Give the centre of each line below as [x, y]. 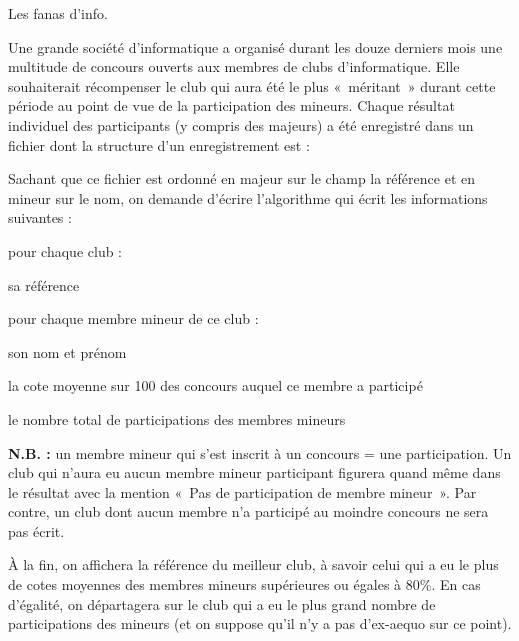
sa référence [44, 284]
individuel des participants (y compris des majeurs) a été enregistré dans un [241, 124]
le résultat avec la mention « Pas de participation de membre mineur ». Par [242, 491]
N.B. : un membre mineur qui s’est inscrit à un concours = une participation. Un [260, 452]
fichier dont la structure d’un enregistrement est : [159, 144]
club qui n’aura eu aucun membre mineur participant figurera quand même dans [254, 472]
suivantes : [40, 217]
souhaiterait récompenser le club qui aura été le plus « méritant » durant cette [252, 85]
